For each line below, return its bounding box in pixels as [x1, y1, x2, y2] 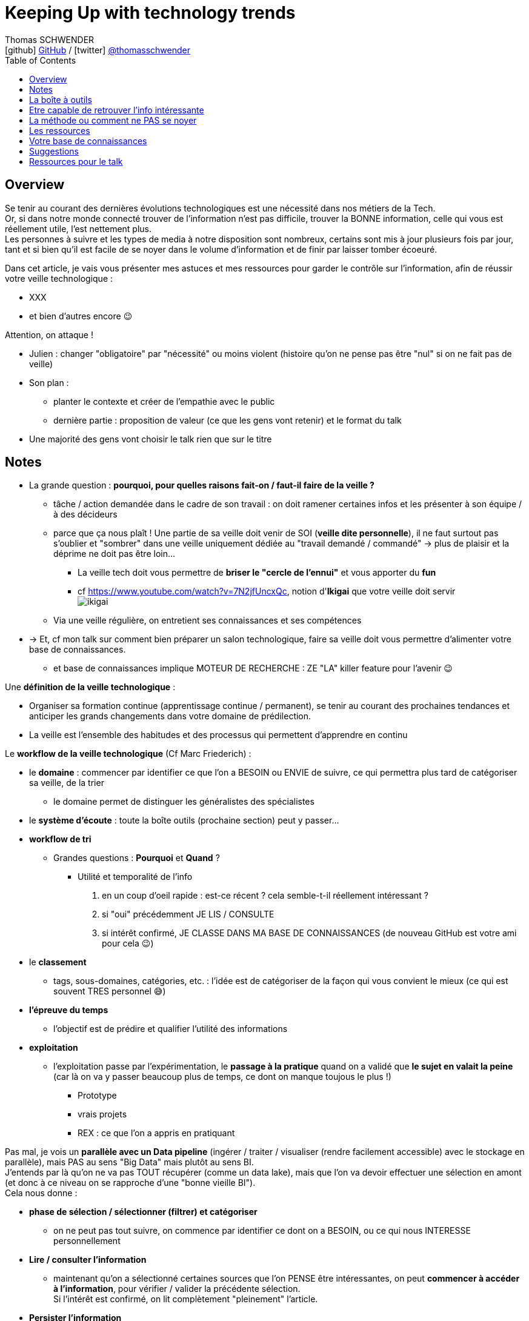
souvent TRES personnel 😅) [53, 986, 166, 997]
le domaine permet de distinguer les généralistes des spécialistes [53, 796, 314, 807]
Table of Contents [5, 55, 76, 65]
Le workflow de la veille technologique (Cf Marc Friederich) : [5, 748, 251, 759]
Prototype [78, 1090, 117, 1101]
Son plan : [29, 377, 69, 388]
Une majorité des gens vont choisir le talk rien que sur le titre [29, 433, 272, 444]
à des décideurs [53, 509, 118, 520]
